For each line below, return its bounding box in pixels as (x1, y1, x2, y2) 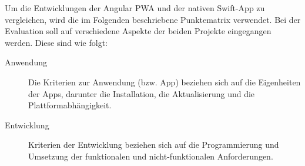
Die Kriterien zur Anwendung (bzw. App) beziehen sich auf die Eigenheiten (28, 75, 301, 88)
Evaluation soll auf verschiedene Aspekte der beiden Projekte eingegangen (5, 25, 272, 37)
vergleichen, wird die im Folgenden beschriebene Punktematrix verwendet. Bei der (5, 13, 301, 25)
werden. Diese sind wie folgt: (5, 36, 108, 48)
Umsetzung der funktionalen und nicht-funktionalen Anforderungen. (28, 150, 273, 162)
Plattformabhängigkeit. (28, 99, 112, 111)
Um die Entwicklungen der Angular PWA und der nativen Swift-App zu (5, 2, 265, 14)
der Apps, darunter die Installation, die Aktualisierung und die (28, 87, 255, 99)
